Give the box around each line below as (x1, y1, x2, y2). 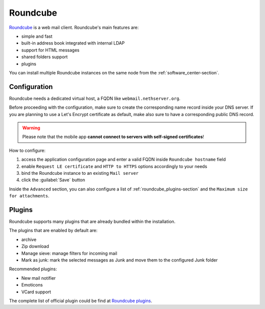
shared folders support (21, 54, 68, 60)
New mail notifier (21, 275, 56, 281)
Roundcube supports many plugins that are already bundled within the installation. (9, 218, 176, 224)
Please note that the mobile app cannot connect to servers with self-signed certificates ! (22, 134, 205, 140)
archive (21, 237, 37, 242)
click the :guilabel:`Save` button (21, 177, 85, 183)
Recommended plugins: (9, 266, 57, 272)
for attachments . (9, 193, 50, 199)
